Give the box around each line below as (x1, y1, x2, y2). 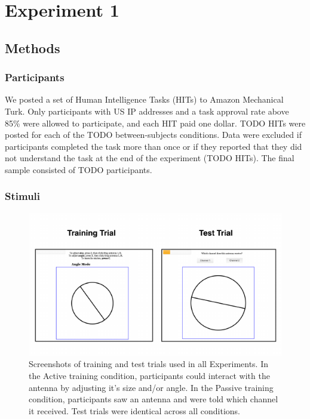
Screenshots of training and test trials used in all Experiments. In (29, 358, 269, 370)
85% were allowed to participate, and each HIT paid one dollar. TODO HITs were (5, 116, 306, 129)
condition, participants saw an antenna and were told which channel (29, 393, 278, 405)
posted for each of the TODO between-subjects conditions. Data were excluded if (5, 128, 302, 141)
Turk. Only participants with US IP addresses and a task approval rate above (5, 104, 289, 117)
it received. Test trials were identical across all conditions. (29, 404, 241, 417)
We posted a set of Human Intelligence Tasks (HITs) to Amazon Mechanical (5, 93, 284, 106)
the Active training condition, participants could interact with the (29, 369, 270, 381)
